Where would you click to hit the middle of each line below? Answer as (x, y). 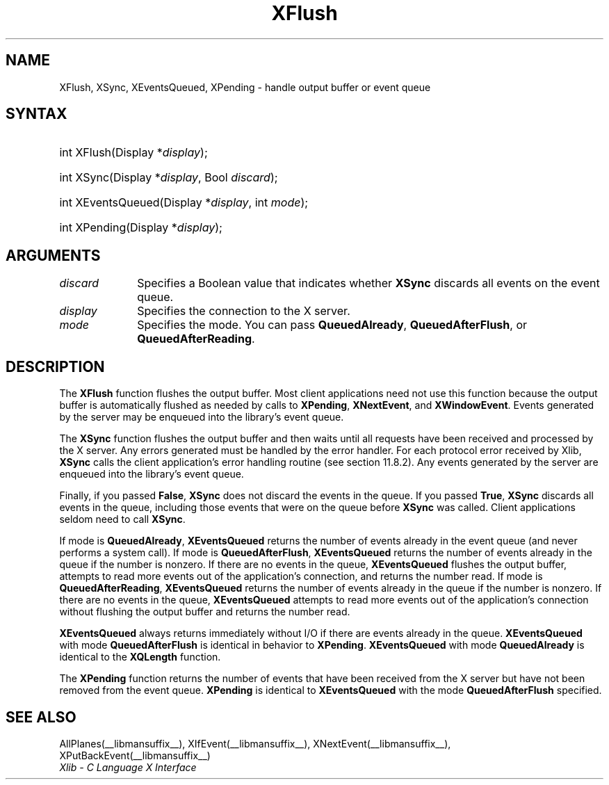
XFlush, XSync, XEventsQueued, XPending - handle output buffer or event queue (245, 87)
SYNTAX (36, 114)
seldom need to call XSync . (122, 519)
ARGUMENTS (53, 255)
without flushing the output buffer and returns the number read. (205, 612)
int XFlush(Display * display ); (133, 153)
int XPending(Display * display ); (141, 228)
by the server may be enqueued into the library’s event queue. (202, 417)
